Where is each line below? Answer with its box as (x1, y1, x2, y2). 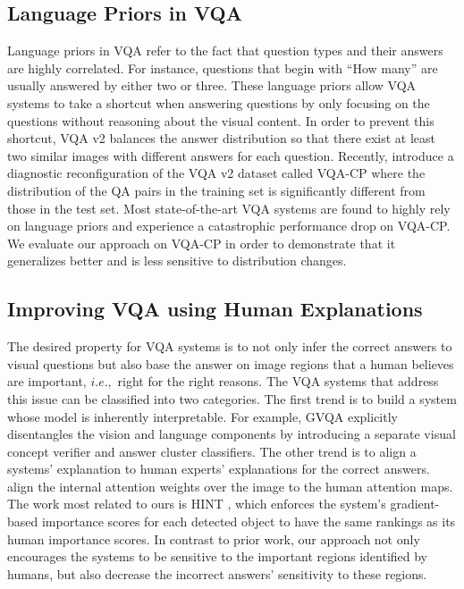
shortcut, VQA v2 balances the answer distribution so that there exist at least (7, 129, 436, 147)
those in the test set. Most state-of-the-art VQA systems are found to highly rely (7, 198, 451, 217)
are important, (7, 372, 87, 391)
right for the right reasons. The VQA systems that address (117, 372, 439, 391)
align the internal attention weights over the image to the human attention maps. (7, 476, 453, 495)
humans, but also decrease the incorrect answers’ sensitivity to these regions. (7, 564, 427, 583)
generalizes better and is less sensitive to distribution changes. (7, 251, 347, 270)
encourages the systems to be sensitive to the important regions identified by (7, 547, 428, 566)
